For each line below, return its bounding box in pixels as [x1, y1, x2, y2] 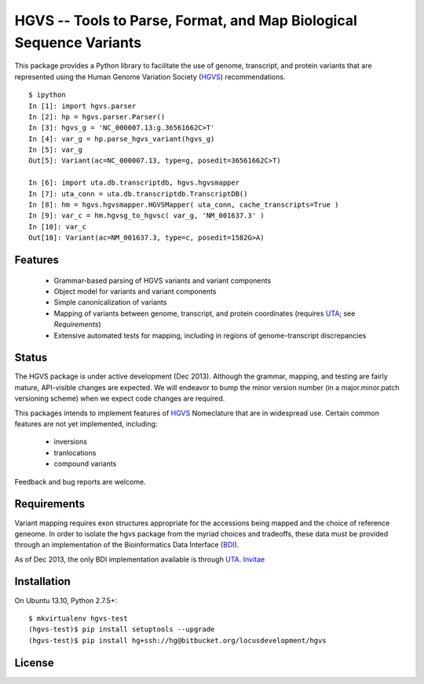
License [14, 656, 54, 669]
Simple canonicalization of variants [53, 298, 167, 307]
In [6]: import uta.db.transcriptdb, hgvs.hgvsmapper [28, 178, 239, 188]
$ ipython [28, 90, 66, 100]
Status [14, 351, 48, 364]
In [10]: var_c [28, 222, 87, 231]
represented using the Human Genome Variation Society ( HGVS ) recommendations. [14, 71, 286, 82]
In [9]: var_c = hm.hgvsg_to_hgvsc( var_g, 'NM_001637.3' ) [28, 211, 265, 220]
